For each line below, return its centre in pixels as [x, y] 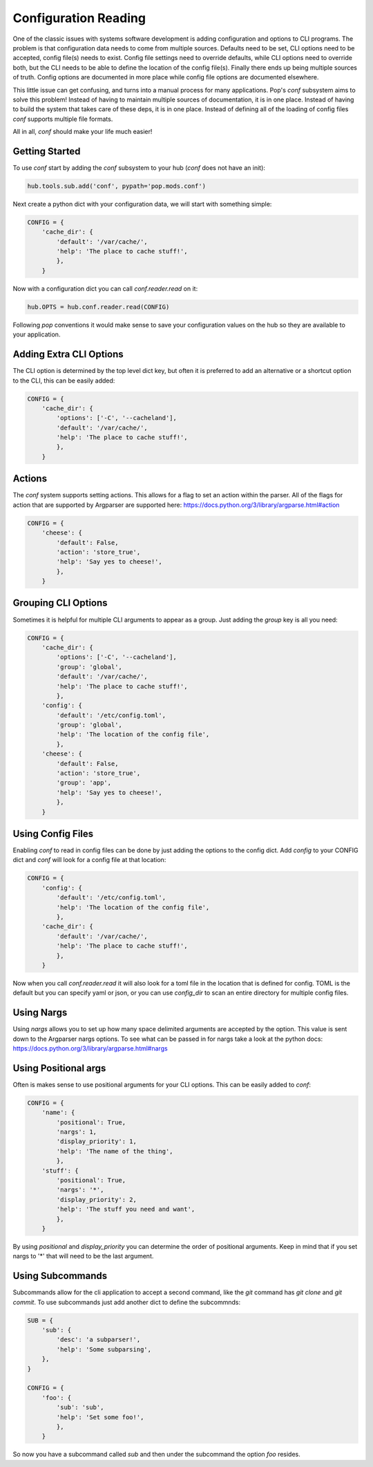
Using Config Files [53, 833]
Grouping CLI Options [60, 603]
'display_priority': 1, [97, 1142]
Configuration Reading [79, 18]
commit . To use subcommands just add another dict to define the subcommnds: [127, 1302]
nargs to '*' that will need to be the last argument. [83, 1256]
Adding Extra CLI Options [68, 355]
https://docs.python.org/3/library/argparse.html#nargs [90, 1048]
